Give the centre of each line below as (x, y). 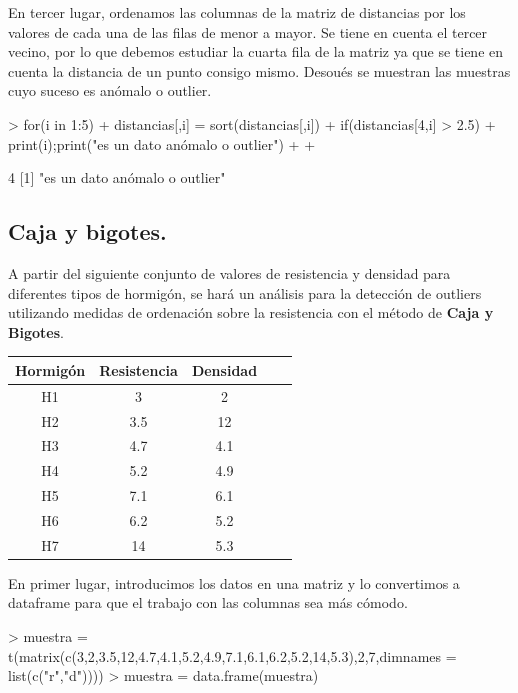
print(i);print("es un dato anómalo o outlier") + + (162, 143)
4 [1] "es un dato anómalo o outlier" (117, 177)
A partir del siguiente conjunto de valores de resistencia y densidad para (229, 272)
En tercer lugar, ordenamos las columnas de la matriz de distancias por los (237, 12)
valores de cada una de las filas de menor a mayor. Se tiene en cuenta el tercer (248, 31)
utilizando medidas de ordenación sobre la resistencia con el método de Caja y (251, 312)
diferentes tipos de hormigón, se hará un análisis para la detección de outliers (245, 292)
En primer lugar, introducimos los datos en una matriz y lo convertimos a (234, 582)
